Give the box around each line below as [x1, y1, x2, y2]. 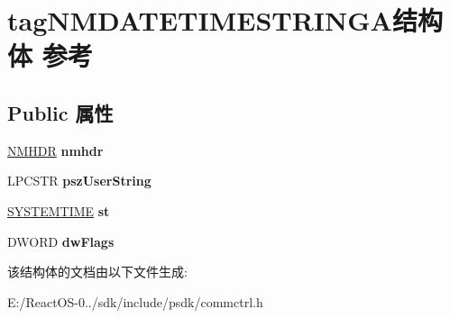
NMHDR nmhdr [7, 141, 104, 159]
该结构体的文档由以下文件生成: [7, 262, 188, 281]
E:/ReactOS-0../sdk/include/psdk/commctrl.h [7, 292, 263, 311]
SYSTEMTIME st [7, 201, 110, 220]
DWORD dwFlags [7, 232, 115, 250]
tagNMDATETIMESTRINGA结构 [7, 2, 443, 39]
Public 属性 [7, 98, 114, 126]
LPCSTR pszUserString [7, 171, 152, 190]
